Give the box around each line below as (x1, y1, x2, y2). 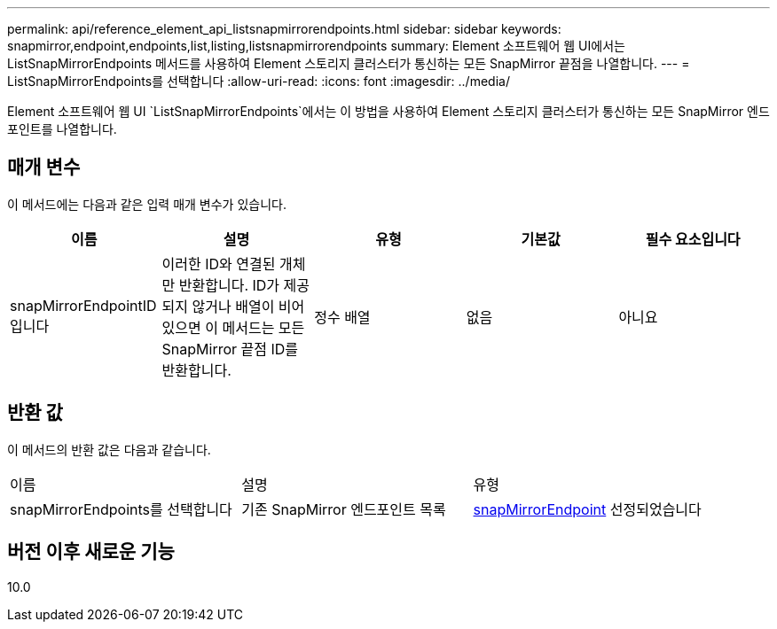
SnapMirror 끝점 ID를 (161, 339, 299, 358)
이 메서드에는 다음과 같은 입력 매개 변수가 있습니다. (7, 196, 286, 212)
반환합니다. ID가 (178, 276, 280, 294)
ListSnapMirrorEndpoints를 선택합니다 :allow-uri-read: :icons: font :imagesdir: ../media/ (7, 74, 510, 89)
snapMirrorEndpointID (10, 296, 157, 314)
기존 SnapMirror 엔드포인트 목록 (241, 500, 446, 518)
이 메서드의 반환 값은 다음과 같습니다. (7, 441, 211, 457)
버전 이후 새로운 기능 (7, 540, 175, 563)
